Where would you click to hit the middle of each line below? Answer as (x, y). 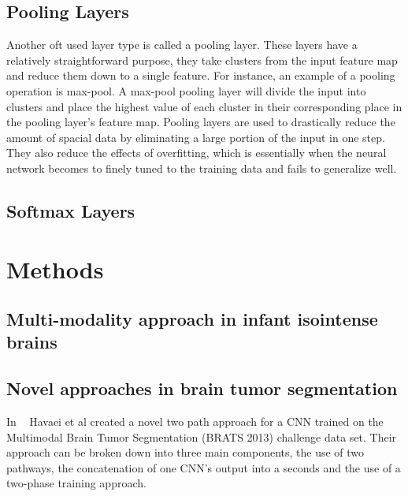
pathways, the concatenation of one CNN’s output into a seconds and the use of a (204, 467)
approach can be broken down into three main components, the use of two (185, 452)
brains (32, 342)
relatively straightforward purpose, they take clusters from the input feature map (202, 60)
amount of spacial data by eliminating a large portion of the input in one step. (196, 137)
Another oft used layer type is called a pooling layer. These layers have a (182, 45)
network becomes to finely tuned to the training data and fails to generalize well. (202, 168)
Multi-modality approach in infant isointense (192, 319)
